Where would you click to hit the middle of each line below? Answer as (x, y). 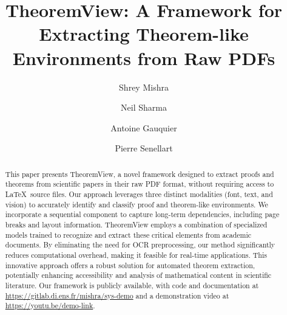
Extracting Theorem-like (144, 34)
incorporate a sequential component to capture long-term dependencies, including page (142, 214)
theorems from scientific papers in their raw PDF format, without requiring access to (140, 184)
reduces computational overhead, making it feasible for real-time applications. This (136, 254)
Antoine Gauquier (144, 127)
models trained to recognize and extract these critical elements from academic (128, 234)
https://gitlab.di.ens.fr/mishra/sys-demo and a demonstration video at (117, 295)
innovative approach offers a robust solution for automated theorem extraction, (130, 265)
